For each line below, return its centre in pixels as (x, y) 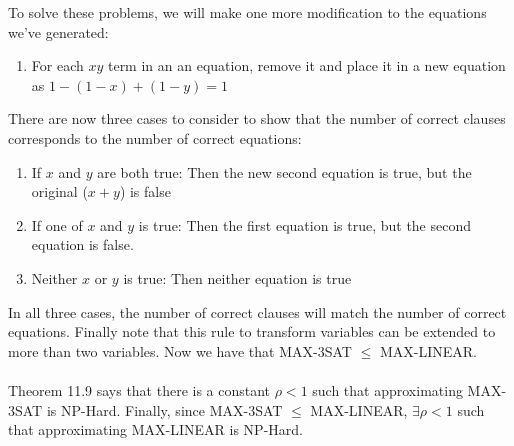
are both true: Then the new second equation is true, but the (284, 171)
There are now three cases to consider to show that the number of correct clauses (257, 118)
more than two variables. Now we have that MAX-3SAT (180, 350)
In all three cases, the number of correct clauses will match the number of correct (257, 311)
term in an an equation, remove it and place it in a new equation (306, 65)
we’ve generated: (58, 31)
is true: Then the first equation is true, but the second (305, 224)
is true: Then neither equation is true (237, 277)
